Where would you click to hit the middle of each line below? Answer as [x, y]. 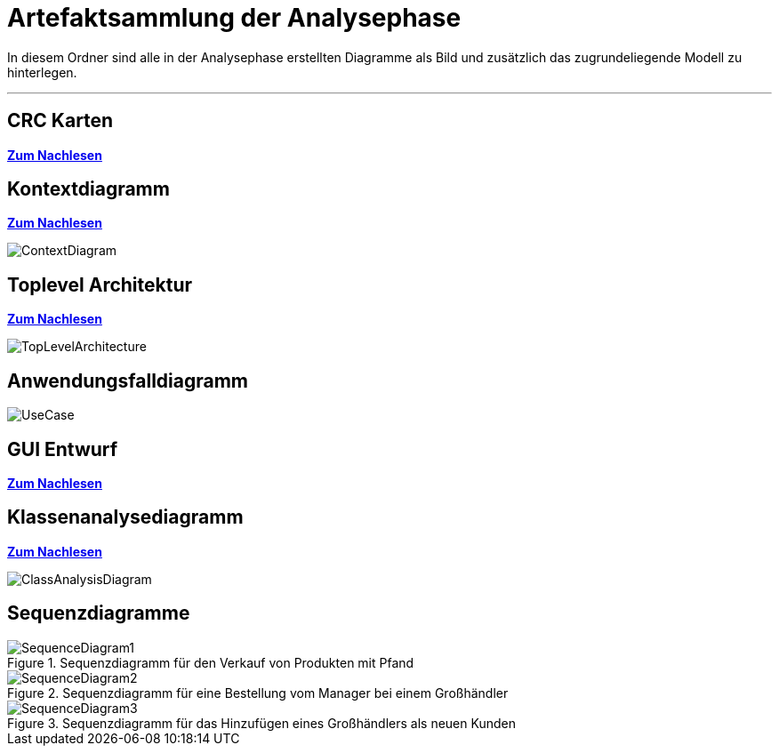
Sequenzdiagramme [99, 613]
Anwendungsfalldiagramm [128, 381]
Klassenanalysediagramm [125, 517]
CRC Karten [60, 121]
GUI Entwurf [63, 449]
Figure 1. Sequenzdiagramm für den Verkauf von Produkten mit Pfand [211, 662]
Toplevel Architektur [100, 284]
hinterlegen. [42, 72]
